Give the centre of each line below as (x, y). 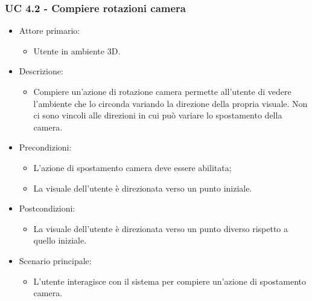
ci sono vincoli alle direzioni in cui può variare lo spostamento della (158, 115)
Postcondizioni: (47, 208)
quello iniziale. (60, 240)
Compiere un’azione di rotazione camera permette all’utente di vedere (162, 91)
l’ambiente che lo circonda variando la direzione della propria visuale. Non (170, 103)
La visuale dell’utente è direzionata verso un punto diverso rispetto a (161, 228)
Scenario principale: (55, 260)
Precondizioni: (45, 147)
